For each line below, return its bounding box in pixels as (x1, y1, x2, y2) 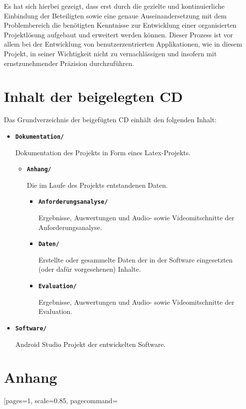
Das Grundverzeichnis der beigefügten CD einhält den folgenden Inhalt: (4, 115, 217, 125)
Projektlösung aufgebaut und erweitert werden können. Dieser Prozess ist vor (4, 29, 233, 39)
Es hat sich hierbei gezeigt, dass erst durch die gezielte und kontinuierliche (4, 1, 225, 11)
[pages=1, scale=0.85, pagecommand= (4, 395, 118, 406)
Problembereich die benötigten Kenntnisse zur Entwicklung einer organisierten (4, 20, 237, 30)
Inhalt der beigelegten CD (4, 86, 183, 106)
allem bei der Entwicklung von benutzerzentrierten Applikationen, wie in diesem (4, 39, 242, 49)
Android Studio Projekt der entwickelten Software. (15, 339, 166, 349)
